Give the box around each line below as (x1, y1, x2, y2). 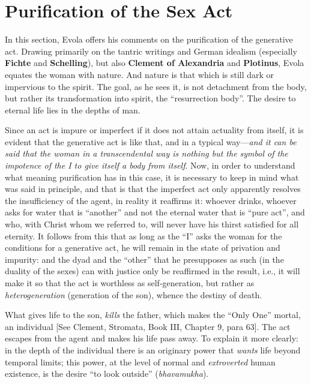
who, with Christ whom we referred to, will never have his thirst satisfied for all (5, 218, 299, 230)
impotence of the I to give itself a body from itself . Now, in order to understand (5, 159, 295, 172)
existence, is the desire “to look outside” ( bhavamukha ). (5, 367, 209, 380)
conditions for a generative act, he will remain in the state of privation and (5, 241, 280, 254)
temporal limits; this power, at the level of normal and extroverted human (5, 355, 276, 368)
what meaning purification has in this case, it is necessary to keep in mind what (5, 170, 299, 183)
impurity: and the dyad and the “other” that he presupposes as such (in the (5, 253, 284, 265)
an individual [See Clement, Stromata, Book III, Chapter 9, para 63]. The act (5, 320, 291, 332)
